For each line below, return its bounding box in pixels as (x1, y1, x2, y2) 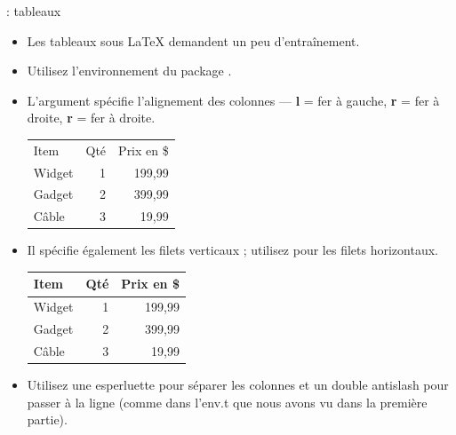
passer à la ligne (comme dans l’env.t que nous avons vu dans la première (27, 392, 428, 411)
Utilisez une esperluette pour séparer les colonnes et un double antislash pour (27, 376, 449, 394)
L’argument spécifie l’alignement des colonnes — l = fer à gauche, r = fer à (27, 91, 440, 109)
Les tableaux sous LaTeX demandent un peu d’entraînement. (27, 31, 360, 50)
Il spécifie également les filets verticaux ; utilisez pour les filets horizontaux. (27, 241, 438, 259)
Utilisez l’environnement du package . (27, 61, 232, 80)
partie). (27, 410, 68, 429)
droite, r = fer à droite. (27, 108, 156, 127)
